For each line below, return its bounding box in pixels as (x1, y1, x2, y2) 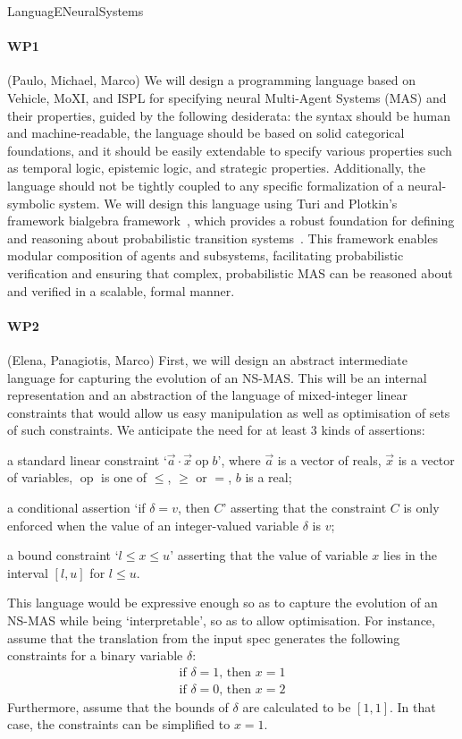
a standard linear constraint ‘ (7, 450, 167, 469)
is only (403, 498, 440, 517)
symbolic (7, 193, 55, 212)
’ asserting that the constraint (223, 498, 387, 517)
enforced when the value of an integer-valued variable (7, 515, 299, 534)
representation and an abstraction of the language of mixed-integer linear (7, 386, 407, 404)
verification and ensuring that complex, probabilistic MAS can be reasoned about (7, 263, 453, 282)
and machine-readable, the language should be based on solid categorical (7, 123, 405, 142)
